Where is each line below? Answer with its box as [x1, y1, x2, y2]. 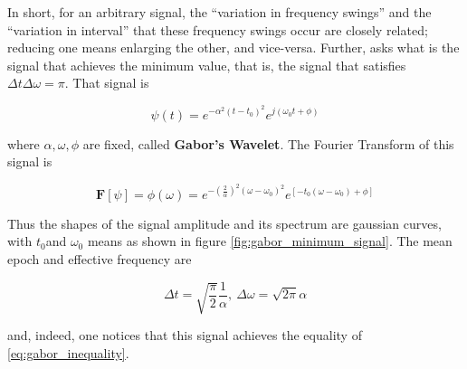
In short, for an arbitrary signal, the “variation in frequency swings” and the [7, 3, 432, 21]
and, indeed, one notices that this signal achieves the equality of [7, 325, 362, 344]
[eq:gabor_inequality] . [7, 343, 129, 362]
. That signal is [64, 73, 149, 92]
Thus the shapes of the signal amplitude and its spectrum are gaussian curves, [7, 213, 442, 232]
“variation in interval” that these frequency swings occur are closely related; [7, 20, 428, 39]
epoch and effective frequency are [7, 249, 192, 268]
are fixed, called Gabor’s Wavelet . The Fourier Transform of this [82, 134, 454, 153]
